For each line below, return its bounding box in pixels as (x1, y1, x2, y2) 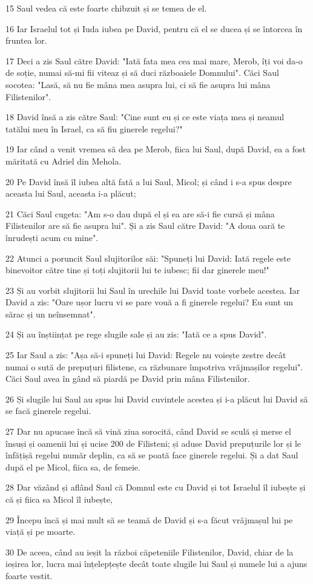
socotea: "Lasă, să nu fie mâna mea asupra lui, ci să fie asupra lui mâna (5, 78, 271, 90)
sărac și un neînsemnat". (5, 307, 96, 320)
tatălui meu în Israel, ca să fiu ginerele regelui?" (5, 122, 183, 135)
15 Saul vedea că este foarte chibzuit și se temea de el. (5, 2, 207, 14)
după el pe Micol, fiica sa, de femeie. (5, 460, 140, 473)
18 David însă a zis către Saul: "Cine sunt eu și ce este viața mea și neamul (5, 110, 285, 123)
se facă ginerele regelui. (5, 404, 91, 417)
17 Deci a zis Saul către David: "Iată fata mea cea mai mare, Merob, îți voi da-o (5, 54, 303, 67)
